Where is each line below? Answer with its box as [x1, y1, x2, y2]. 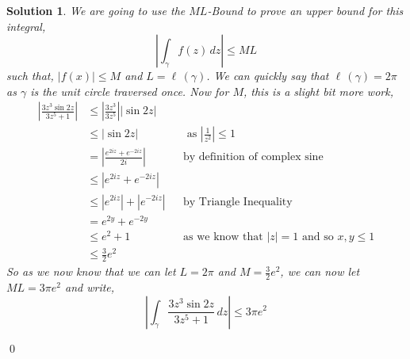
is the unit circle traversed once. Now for [30, 82, 229, 99]
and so [302, 231, 334, 243]
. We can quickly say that [206, 67, 329, 84]
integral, [6, 17, 46, 34]
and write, [65, 278, 115, 295]
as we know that [183, 231, 263, 243]
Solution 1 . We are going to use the [6, 2, 186, 18]
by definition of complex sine [183, 151, 324, 163]
